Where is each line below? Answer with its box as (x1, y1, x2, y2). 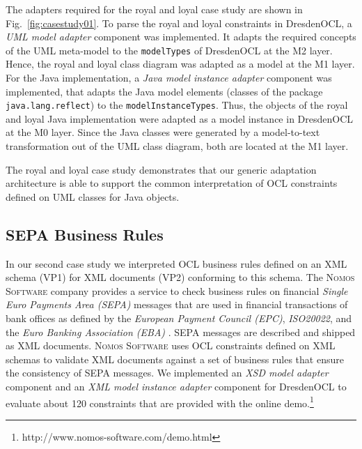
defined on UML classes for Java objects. (6, 189, 180, 204)
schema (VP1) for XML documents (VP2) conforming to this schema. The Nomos (6, 270, 355, 284)
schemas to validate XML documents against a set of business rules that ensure (6, 351, 344, 366)
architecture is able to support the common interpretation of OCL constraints (6, 176, 338, 190)
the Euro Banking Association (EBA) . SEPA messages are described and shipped (6, 324, 356, 339)
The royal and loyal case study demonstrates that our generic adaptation (6, 162, 317, 176)
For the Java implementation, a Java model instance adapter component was (6, 70, 332, 85)
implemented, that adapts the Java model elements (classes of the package (6, 84, 323, 98)
